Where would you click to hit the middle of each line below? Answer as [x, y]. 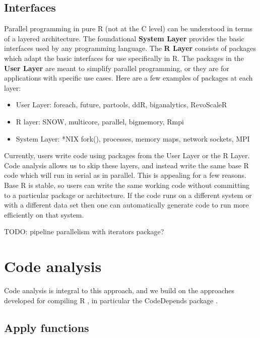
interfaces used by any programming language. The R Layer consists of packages [130, 48]
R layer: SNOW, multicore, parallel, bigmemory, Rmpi [100, 121]
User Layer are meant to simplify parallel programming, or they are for [117, 68]
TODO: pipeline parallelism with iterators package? [84, 231]
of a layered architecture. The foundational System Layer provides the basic [124, 38]
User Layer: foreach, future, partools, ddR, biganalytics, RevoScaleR [121, 105]
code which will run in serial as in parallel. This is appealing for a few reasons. [125, 175]
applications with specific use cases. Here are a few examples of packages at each [128, 78]
